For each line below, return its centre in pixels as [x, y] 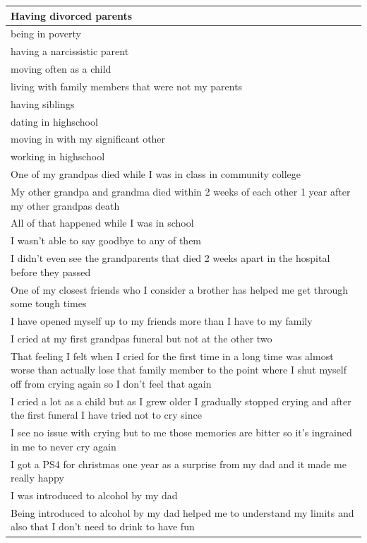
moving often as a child [61, 69]
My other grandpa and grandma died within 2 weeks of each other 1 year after [181, 191]
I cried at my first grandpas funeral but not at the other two [142, 338]
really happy [37, 478]
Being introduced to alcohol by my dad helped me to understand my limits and [182, 512]
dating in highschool [54, 121]
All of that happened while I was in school [102, 223]
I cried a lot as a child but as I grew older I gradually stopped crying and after [181, 401]
